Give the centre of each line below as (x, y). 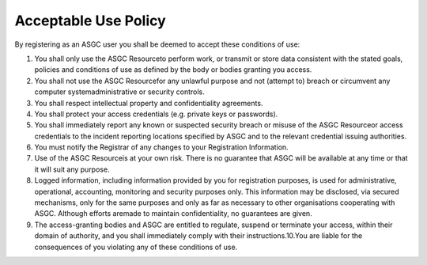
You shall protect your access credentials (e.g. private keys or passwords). (156, 114)
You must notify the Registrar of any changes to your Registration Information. (161, 147)
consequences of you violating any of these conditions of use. (136, 247)
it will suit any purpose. (72, 169)
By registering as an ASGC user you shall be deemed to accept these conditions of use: (157, 44)
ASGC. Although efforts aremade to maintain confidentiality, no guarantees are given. (173, 214)
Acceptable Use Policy (90, 21)
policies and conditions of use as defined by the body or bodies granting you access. (173, 70)
